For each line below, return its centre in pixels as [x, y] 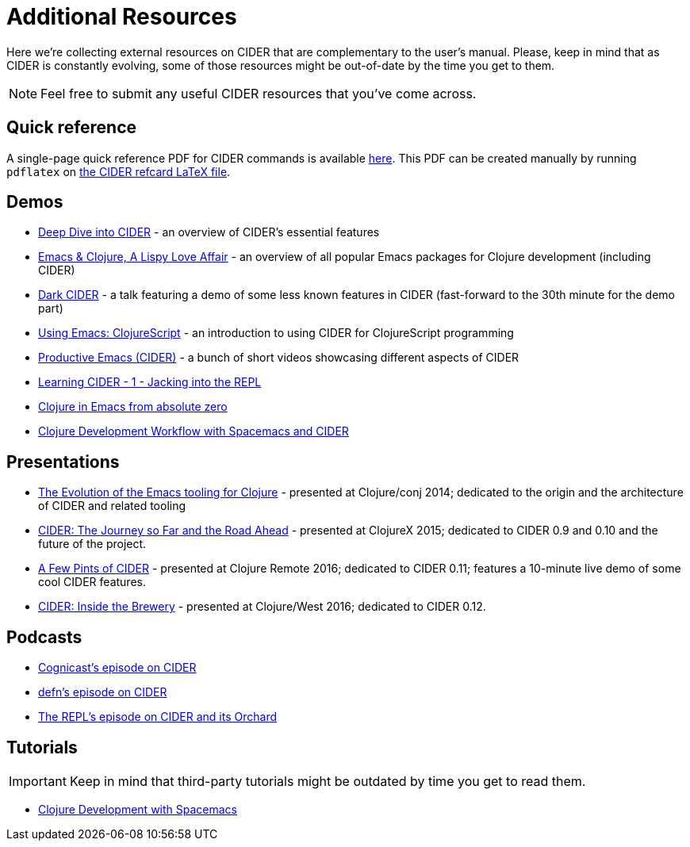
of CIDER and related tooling [112, 506]
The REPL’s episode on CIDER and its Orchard [157, 717]
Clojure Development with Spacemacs [138, 809]
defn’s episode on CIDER [103, 692]
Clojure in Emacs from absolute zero [133, 407]
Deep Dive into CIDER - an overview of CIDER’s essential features [209, 232]
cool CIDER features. [92, 582]
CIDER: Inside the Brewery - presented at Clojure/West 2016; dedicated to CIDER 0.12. [262, 607]
